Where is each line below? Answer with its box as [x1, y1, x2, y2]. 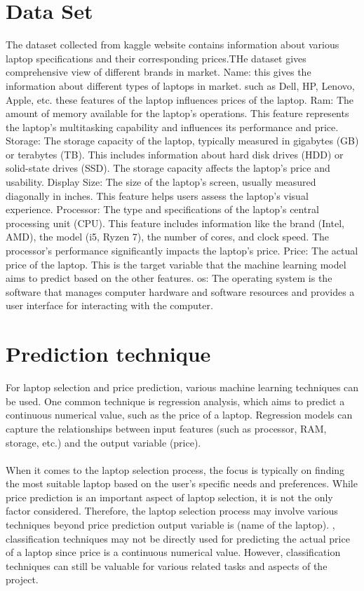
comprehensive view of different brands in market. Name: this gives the [6, 64, 311, 79]
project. [6, 572, 39, 587]
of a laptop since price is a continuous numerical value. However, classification [6, 545, 341, 559]
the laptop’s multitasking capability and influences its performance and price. [6, 119, 339, 134]
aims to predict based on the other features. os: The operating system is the [6, 271, 332, 285]
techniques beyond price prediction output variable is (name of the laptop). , [6, 517, 335, 532]
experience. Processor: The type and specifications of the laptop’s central [6, 202, 319, 217]
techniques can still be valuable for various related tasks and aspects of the [6, 558, 328, 573]
